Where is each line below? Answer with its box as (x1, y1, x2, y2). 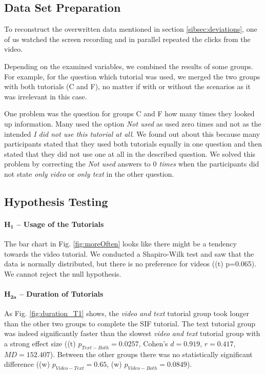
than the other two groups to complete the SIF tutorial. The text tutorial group (4, 318, 256, 328)
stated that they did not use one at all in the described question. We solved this (4, 148, 256, 159)
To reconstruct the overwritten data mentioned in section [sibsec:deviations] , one (4, 24, 257, 34)
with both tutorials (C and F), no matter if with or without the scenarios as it (4, 81, 251, 92)
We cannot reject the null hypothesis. (4, 268, 121, 279)
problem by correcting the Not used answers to (4, 158, 151, 169)
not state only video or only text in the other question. (4, 168, 174, 179)
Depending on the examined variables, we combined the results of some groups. (4, 60, 253, 71)
